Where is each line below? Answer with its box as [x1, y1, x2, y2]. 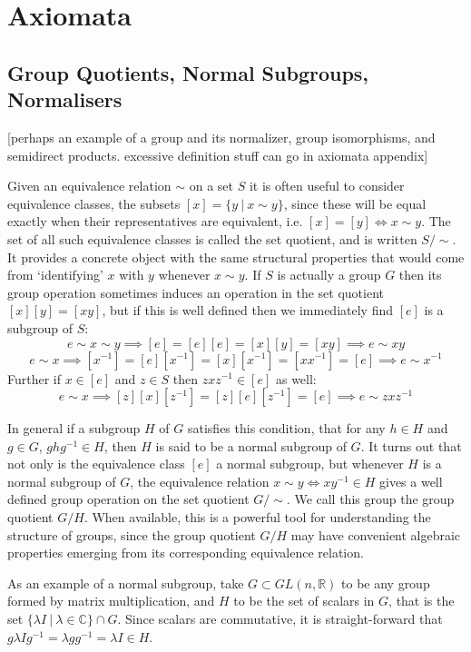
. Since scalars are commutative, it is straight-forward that [117, 609, 443, 628]
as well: [275, 369, 317, 388]
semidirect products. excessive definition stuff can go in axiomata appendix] [7, 145, 428, 164]
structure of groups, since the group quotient [7, 525, 256, 544]
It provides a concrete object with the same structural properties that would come [7, 247, 465, 266]
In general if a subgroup [7, 419, 141, 438]
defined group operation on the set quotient [7, 489, 250, 509]
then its [398, 265, 442, 284]
